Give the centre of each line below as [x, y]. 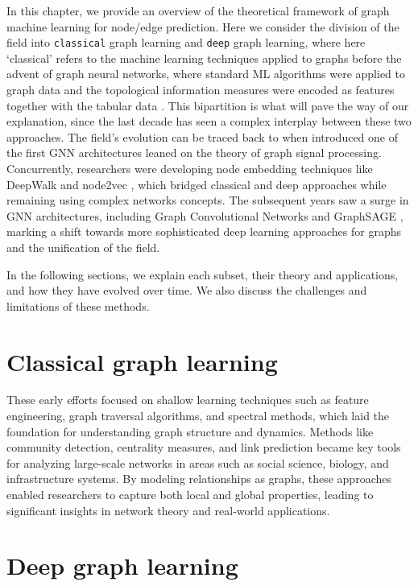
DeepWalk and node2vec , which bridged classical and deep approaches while [197, 184]
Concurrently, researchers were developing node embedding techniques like [190, 168]
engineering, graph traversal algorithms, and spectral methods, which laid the [198, 416]
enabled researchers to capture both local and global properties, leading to [190, 495]
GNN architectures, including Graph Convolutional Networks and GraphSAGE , [205, 215]
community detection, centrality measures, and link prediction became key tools [204, 447]
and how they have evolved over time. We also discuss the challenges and [187, 290]
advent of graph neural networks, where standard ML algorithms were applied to [206, 74]
